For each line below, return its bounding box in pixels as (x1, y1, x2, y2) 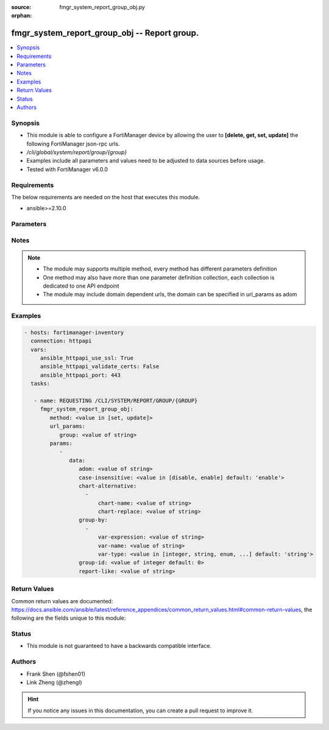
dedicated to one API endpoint (43, 282, 119, 289)
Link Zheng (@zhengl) (26, 679, 82, 686)
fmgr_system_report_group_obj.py (59, 4, 146, 10)
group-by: (78, 517, 108, 523)
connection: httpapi (30, 338, 92, 344)
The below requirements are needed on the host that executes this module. (11, 193, 200, 200)
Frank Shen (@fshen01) (26, 670, 85, 678)
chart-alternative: (78, 482, 137, 489)
